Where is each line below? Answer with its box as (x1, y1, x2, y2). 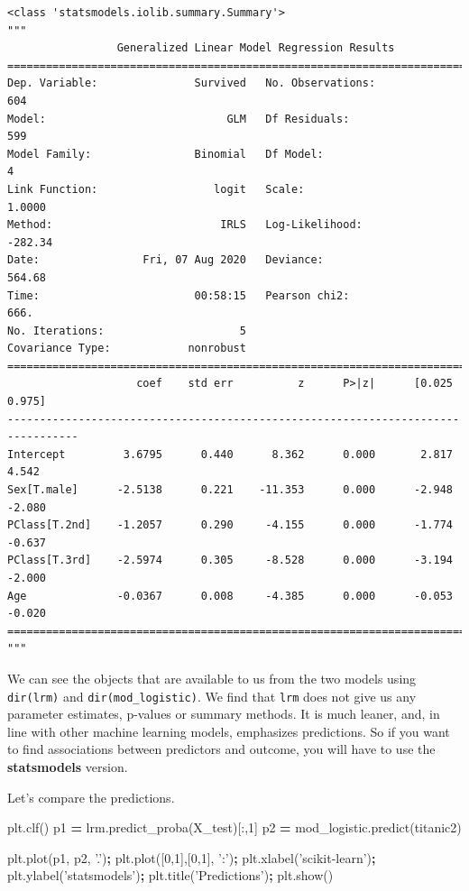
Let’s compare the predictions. (7, 787, 175, 806)
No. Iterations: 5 (7, 324, 246, 337)
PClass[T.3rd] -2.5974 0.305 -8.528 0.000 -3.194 (7, 554, 453, 567)
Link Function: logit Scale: (7, 182, 305, 196)
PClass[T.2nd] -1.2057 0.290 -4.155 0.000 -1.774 (7, 519, 453, 532)
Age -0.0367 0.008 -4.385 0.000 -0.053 (7, 589, 453, 602)
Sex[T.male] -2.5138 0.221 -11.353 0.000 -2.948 (7, 483, 453, 497)
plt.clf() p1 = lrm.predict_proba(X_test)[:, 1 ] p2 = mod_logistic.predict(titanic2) (7, 818, 462, 837)
